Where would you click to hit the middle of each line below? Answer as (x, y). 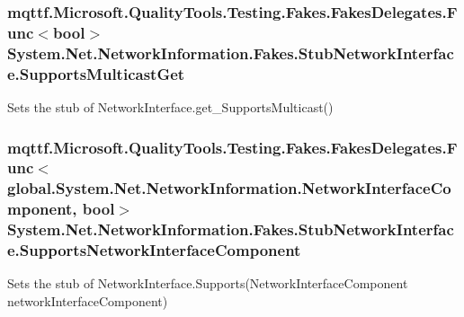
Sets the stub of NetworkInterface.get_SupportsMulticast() (170, 106)
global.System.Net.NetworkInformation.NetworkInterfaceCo (229, 188)
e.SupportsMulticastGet (96, 73)
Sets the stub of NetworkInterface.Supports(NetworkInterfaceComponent (208, 283)
